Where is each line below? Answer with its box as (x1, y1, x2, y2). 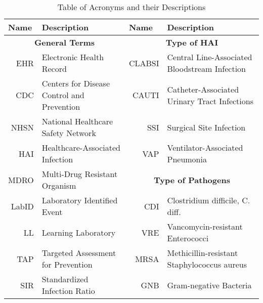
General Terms (34, 36, 95, 48)
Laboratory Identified (41, 194, 118, 206)
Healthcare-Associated (41, 142, 120, 153)
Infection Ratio (41, 285, 95, 296)
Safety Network (41, 127, 96, 139)
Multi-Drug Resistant (41, 168, 118, 180)
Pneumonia (167, 153, 207, 165)
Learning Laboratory (41, 226, 116, 238)
